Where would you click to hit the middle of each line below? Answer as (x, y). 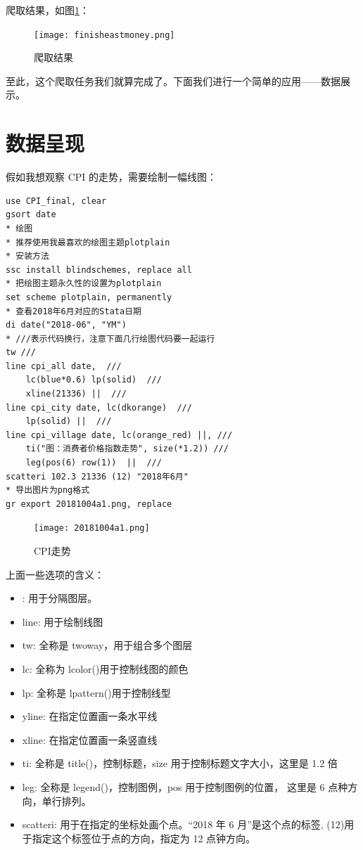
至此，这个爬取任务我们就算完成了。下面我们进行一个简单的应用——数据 (173, 81)
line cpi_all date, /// (64, 366)
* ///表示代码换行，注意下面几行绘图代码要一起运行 (110, 339)
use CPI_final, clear (56, 201)
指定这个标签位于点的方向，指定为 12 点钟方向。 (144, 838)
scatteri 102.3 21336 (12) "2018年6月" (97, 476)
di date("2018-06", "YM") (66, 325)
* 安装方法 (27, 256)
